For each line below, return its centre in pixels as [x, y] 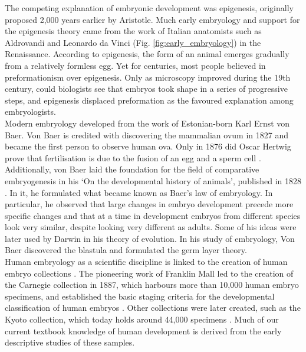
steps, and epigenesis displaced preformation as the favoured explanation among [149, 100]
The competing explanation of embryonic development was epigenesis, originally [149, 8]
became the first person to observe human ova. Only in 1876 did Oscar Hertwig [148, 146]
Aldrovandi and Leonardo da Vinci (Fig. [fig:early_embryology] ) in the [133, 42]
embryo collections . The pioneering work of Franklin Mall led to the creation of [149, 273]
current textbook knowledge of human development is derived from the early [143, 331]
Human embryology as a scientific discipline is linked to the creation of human [146, 262]
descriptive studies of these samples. [70, 342]
